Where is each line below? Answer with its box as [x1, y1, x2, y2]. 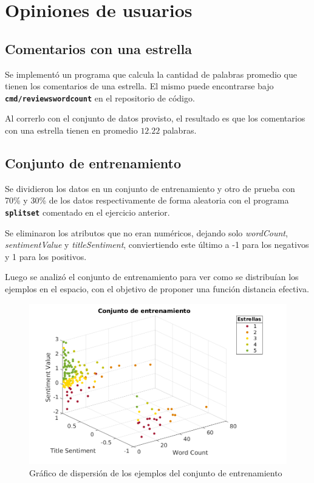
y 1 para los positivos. [5, 250, 87, 262]
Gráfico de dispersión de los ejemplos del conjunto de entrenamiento [29, 466, 282, 479]
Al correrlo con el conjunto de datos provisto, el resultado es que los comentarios [5, 112, 305, 125]
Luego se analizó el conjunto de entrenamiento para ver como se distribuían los [5, 270, 299, 283]
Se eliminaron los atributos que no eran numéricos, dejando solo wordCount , [5, 226, 288, 239]
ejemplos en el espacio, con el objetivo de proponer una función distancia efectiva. [5, 283, 309, 295]
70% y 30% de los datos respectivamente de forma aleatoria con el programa [5, 194, 289, 207]
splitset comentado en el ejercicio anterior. [5, 206, 170, 218]
